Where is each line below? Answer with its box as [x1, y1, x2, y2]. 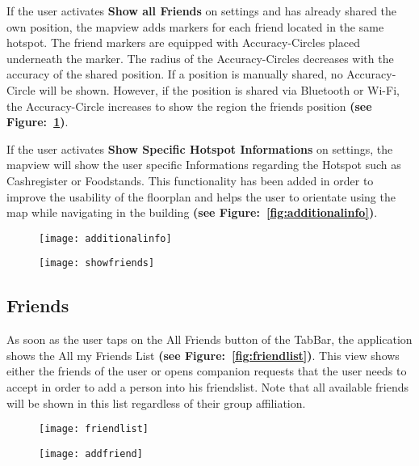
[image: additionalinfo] [39, 232, 172, 244]
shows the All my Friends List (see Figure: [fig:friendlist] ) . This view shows [6, 346, 400, 363]
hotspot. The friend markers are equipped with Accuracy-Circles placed [6, 34, 360, 51]
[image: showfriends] [39, 257, 155, 269]
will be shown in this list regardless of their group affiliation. [6, 394, 306, 411]
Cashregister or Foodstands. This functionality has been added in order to [6, 172, 374, 189]
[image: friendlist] [39, 423, 149, 435]
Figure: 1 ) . [6, 113, 69, 130]
